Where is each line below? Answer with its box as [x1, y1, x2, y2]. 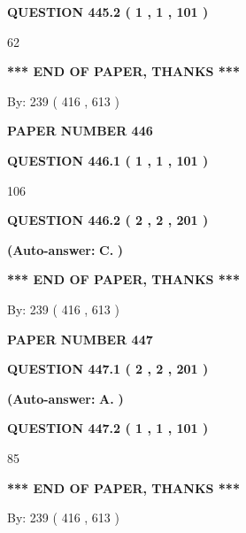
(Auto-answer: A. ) [7, 389, 124, 407]
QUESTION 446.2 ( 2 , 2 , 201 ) [7, 211, 209, 229]
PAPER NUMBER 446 [7, 121, 153, 140]
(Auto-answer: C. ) [7, 240, 124, 259]
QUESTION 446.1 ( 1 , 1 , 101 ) [7, 151, 209, 169]
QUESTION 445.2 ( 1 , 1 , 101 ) [7, 3, 209, 20]
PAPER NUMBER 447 [7, 329, 153, 348]
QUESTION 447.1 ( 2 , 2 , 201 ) [7, 359, 209, 378]
